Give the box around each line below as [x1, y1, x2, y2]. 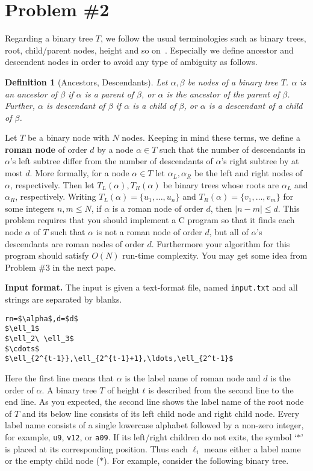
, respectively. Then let [10, 178, 95, 191]
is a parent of [84, 87, 134, 100]
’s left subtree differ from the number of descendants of [10, 155, 213, 167]
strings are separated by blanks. [5, 293, 122, 306]
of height [107, 383, 140, 396]
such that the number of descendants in [160, 143, 306, 155]
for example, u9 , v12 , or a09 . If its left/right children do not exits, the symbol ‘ [5, 430, 297, 443]
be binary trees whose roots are [163, 178, 279, 191]
